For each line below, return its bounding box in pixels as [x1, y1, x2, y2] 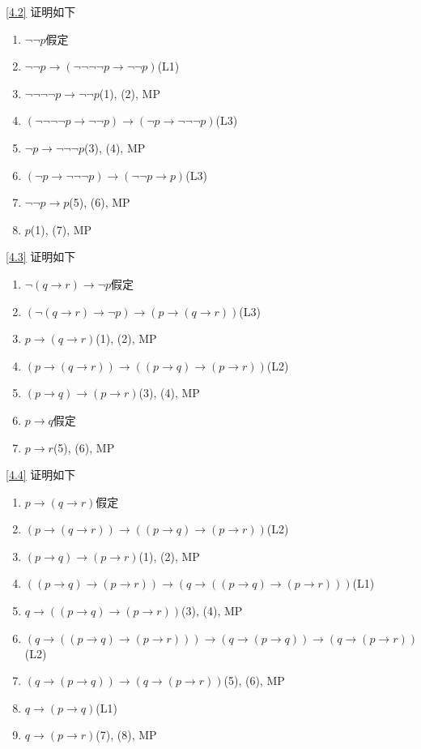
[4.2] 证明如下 [6, 3, 76, 19]
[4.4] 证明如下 [6, 466, 76, 483]
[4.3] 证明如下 [6, 248, 76, 265]
